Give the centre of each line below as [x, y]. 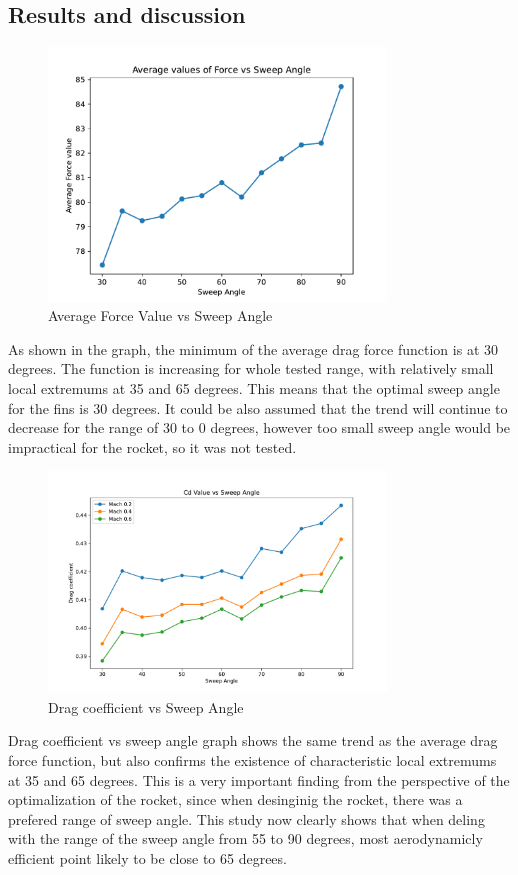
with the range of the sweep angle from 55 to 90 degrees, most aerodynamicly [245, 838]
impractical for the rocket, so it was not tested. [152, 446]
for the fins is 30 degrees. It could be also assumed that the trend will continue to [258, 407]
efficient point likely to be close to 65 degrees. [147, 858]
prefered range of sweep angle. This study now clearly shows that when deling [246, 818]
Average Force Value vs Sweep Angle [160, 315]
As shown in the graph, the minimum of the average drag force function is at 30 [253, 348]
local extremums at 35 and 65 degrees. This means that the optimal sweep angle [254, 387]
